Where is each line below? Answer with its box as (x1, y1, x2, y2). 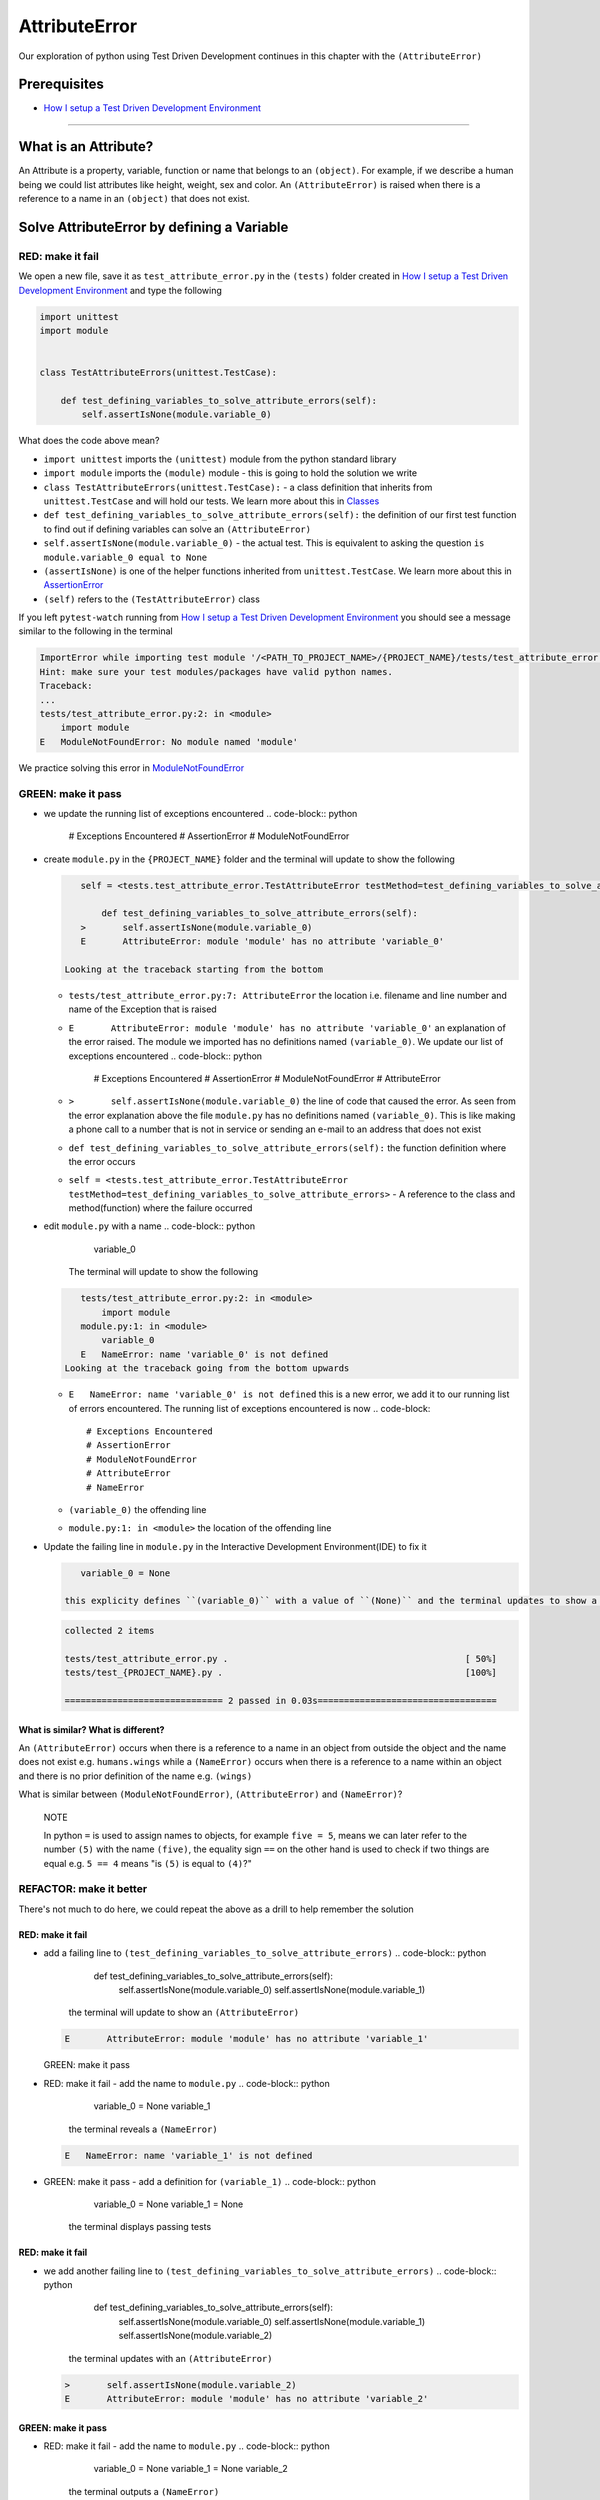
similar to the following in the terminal (18, 625, 174, 637)
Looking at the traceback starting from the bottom (64, 964, 324, 975)
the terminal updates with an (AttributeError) (68, 2352, 273, 2364)
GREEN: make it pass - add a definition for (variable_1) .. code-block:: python (43, 2175, 377, 2187)
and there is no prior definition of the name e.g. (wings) (18, 1770, 253, 1782)
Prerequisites (18, 76, 104, 93)
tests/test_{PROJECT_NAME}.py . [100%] (64, 1667, 497, 1679)
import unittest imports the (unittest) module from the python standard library (43, 453, 397, 465)
